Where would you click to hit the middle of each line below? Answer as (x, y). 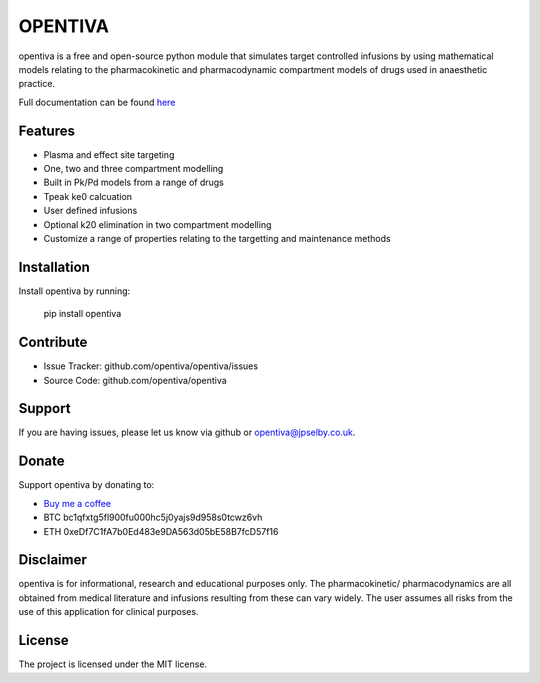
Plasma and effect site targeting (109, 154)
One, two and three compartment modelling (133, 169)
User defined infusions (90, 211)
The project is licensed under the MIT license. (113, 664)
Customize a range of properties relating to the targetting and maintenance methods (217, 238)
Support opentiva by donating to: (86, 485)
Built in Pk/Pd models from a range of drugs (134, 182)
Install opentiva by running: (74, 291)
